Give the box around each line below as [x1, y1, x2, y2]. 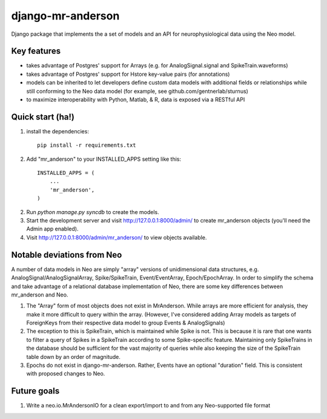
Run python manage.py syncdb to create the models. [26, 208, 160, 215]
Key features [11, 46, 61, 56]
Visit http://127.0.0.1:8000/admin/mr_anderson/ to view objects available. [26, 233, 207, 241]
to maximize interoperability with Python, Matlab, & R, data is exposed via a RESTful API [26, 96, 245, 103]
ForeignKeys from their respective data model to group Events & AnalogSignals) [26, 319, 225, 327]
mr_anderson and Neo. [11, 291, 68, 298]
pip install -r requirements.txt [37, 142, 136, 149]
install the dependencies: [26, 127, 89, 135]
